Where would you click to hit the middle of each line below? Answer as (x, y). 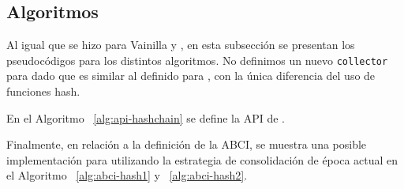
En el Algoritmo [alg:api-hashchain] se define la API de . (146, 117)
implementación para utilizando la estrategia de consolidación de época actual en (202, 159)
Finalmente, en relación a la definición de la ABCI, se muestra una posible (187, 144)
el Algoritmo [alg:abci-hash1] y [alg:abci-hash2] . (127, 175)
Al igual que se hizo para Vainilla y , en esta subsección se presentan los (181, 45)
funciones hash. (43, 91)
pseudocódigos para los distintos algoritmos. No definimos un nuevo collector (197, 60)
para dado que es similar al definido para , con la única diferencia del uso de (191, 76)
